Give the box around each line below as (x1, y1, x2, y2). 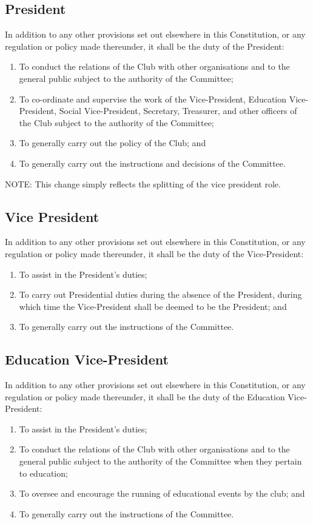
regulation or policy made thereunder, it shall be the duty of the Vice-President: (5, 247, 304, 260)
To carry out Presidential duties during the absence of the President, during (19, 288, 302, 301)
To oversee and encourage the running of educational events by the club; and (19, 487, 305, 500)
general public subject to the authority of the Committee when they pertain (19, 455, 302, 468)
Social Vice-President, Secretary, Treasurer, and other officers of (59, 104, 297, 117)
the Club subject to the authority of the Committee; (19, 116, 214, 129)
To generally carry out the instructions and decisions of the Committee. (19, 156, 286, 169)
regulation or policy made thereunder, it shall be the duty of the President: (5, 39, 284, 52)
